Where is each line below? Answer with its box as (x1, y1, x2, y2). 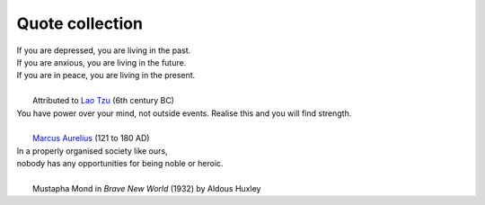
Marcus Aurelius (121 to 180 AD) (32, 133, 150, 144)
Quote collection (16, 13, 144, 33)
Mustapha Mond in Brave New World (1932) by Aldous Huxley (32, 183, 261, 193)
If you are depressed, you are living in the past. (16, 45, 191, 56)
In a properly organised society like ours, (16, 145, 168, 156)
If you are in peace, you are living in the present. (16, 70, 196, 81)
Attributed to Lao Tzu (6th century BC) (32, 95, 175, 106)
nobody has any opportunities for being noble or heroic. (16, 158, 224, 169)
